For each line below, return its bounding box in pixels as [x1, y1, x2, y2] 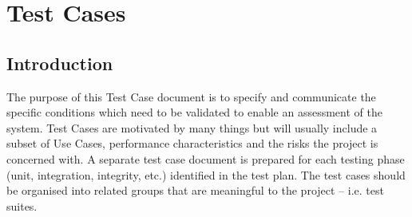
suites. [6, 197, 38, 214]
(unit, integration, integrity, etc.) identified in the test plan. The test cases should [6, 166, 406, 183]
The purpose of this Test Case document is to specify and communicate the [6, 88, 376, 105]
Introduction [6, 50, 113, 75]
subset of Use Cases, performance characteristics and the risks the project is [6, 135, 378, 152]
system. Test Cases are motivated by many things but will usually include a [6, 119, 378, 136]
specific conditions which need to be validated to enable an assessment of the [6, 104, 382, 120]
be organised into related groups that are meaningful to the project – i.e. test [6, 182, 384, 199]
